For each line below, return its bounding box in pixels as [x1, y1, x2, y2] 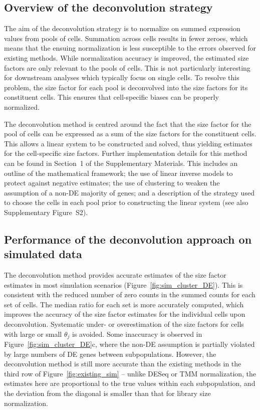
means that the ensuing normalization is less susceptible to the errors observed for [4, 43, 256, 53]
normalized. [4, 101, 40, 112]
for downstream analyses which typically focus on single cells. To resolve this [4, 72, 239, 83]
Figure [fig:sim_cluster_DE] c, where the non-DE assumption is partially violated [4, 339, 255, 349]
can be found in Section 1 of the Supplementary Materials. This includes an [4, 157, 238, 168]
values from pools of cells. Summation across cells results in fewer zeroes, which [4, 33, 248, 43]
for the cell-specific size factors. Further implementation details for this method [4, 148, 247, 158]
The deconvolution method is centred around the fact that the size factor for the [4, 118, 251, 129]
